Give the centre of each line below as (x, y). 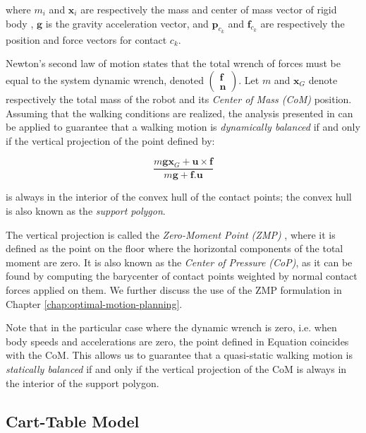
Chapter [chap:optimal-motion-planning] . (94, 303)
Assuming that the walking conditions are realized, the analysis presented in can (179, 113)
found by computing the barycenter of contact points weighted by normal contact (182, 276)
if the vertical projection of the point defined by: (110, 140)
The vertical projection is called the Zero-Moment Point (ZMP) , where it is (171, 234)
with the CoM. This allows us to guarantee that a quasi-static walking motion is (179, 355)
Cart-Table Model (73, 421)
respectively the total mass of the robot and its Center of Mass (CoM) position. (179, 99)
